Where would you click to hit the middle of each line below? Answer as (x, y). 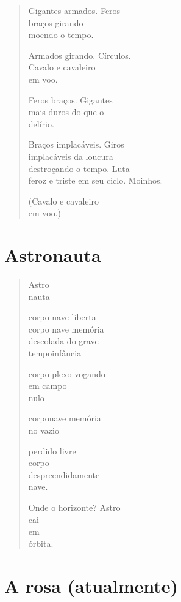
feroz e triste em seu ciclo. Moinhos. (95, 180)
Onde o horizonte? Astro (74, 507)
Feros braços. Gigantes (70, 100)
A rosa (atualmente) (91, 585)
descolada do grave (63, 341)
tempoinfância (55, 353)
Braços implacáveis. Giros (76, 144)
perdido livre (52, 450)
